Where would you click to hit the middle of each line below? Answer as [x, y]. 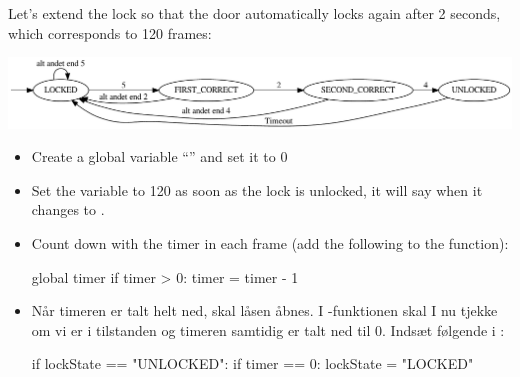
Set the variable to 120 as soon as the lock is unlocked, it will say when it [257, 189]
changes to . [68, 209]
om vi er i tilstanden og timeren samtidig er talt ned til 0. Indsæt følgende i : [268, 329]
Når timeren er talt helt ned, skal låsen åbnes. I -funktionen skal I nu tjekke [264, 310]
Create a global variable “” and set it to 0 [159, 156]
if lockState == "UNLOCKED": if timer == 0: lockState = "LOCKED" [252, 363]
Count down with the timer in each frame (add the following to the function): [270, 242]
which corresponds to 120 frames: [110, 32]
